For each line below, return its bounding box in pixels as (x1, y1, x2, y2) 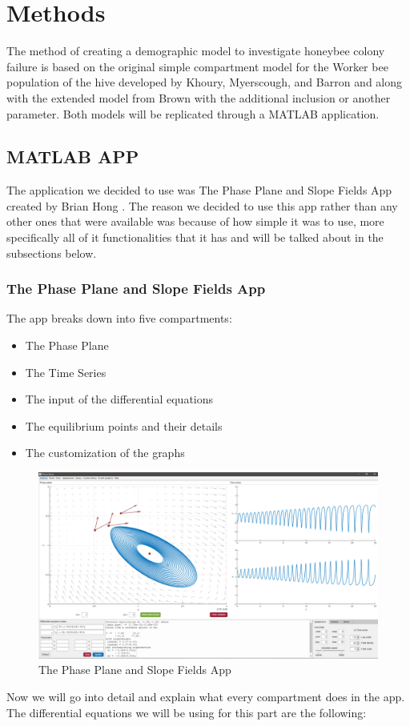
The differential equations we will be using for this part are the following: (6, 704, 367, 720)
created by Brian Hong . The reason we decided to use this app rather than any (6, 197, 398, 214)
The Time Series (25, 363, 107, 380)
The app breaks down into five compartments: (6, 310, 232, 327)
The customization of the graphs (25, 444, 185, 461)
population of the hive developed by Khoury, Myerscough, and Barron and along (6, 74, 403, 90)
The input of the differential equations (25, 391, 214, 407)
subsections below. (6, 244, 97, 261)
